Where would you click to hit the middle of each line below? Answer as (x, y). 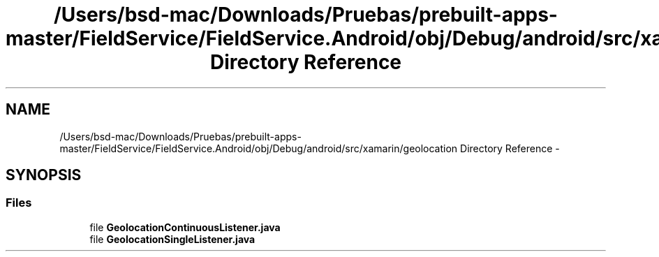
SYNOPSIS (44, 175)
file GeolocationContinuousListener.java (185, 227)
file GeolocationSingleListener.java (172, 239)
